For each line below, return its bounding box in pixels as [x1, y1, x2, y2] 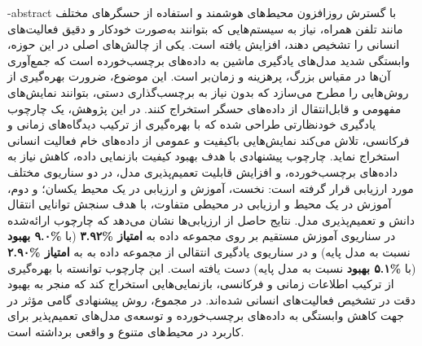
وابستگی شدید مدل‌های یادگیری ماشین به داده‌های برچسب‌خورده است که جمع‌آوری [7, 51, 411, 68]
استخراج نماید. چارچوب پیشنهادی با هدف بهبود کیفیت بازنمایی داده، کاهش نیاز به [7, 147, 400, 164]
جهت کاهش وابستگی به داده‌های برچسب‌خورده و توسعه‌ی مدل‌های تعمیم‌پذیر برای [7, 307, 404, 324]
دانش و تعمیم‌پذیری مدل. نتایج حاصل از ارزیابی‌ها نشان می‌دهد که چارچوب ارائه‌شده [7, 211, 415, 228]
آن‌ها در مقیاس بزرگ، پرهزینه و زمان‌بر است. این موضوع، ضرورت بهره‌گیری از [7, 68, 391, 85]
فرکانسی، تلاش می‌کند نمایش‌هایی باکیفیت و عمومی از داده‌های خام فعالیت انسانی [7, 131, 410, 148]
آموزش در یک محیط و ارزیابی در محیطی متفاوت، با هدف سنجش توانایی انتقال [7, 195, 392, 212]
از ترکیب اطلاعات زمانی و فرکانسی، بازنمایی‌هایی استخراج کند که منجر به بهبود [7, 275, 394, 292]
